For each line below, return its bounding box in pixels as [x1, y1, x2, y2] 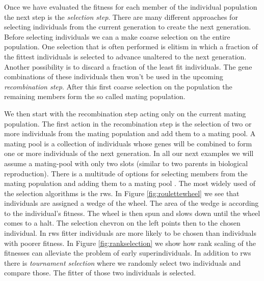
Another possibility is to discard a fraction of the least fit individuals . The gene [4, 61, 252, 72]
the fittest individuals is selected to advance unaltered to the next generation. [4, 51, 247, 61]
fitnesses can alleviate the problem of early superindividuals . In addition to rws [4, 247, 251, 258]
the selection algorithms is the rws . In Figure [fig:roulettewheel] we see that [4, 188, 240, 198]
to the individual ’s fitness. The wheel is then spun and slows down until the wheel [4, 207, 260, 218]
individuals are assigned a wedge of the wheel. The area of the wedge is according [4, 198, 259, 208]
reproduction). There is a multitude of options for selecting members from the [4, 168, 248, 178]
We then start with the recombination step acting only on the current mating [4, 108, 246, 118]
